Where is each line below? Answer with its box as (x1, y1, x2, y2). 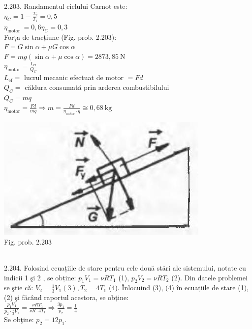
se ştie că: (4, 282, 33, 293)
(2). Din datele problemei (171, 272, 248, 282)
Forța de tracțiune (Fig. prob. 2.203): (4, 31, 117, 42)
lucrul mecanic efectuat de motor (24, 72, 124, 82)
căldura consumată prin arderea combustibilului (25, 82, 169, 92)
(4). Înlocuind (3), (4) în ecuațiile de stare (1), (108, 282, 249, 293)
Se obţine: (4, 314, 34, 325)
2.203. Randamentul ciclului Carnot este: (4, 1, 127, 11)
